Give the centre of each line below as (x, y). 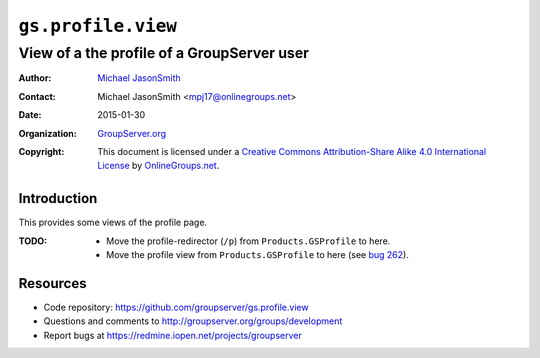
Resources (52, 283)
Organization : (47, 133)
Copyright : (41, 151)
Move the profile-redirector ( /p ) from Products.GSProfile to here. (248, 241)
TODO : (33, 241)
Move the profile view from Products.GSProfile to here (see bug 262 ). (257, 255)
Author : (35, 78)
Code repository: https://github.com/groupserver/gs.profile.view (176, 307)
